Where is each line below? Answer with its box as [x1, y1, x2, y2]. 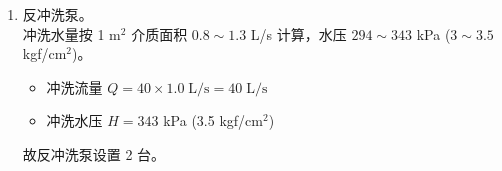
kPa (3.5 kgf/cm [163, 110, 263, 131]
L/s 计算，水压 [250, 23, 347, 44]
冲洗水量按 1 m [22, 23, 121, 44]
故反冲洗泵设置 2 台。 [22, 143, 166, 164]
